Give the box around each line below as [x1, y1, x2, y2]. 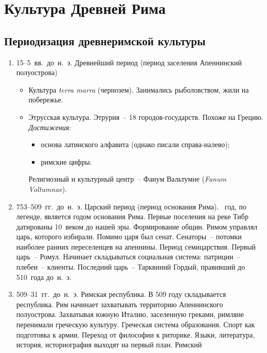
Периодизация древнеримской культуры [4, 32, 206, 48]
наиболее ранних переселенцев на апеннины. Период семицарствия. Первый [16, 241, 256, 252]
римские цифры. [41, 156, 92, 167]
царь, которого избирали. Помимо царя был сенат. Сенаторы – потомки [16, 231, 242, 242]
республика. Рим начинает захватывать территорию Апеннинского [16, 298, 223, 309]
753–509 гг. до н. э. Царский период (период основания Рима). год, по [16, 201, 247, 211]
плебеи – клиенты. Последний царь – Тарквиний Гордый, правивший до [16, 261, 245, 272]
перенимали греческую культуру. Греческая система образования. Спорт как [16, 319, 255, 330]
